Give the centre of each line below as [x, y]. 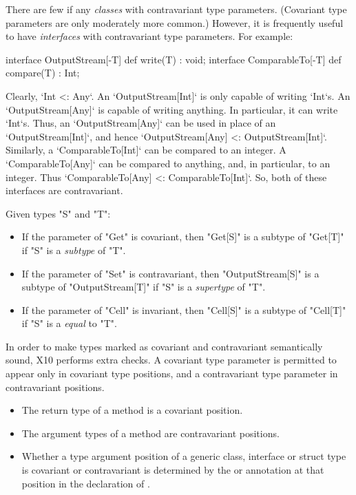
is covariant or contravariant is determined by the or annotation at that [173, 470]
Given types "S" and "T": [58, 213]
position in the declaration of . [86, 483]
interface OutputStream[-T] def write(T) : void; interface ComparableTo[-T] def [174, 59]
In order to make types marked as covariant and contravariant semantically [164, 346]
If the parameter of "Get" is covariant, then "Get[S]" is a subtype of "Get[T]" [183, 236]
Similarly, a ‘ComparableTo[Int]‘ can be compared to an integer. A [146, 150]
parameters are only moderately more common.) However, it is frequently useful [175, 22]
